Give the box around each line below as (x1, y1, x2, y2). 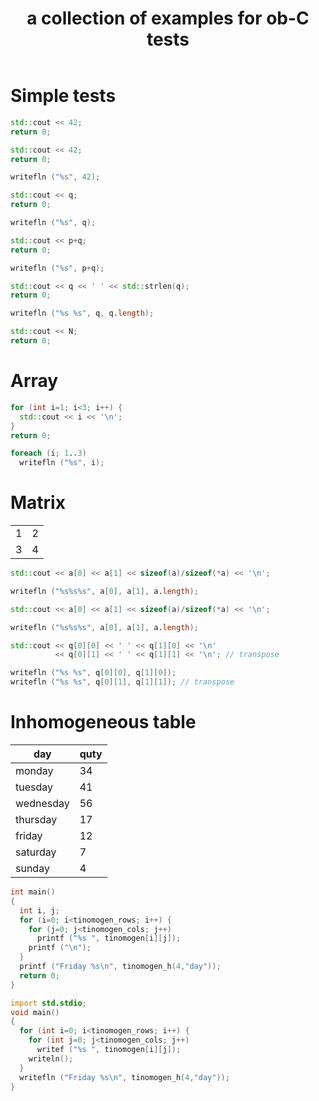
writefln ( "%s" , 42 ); (10, 172, 101, 182)
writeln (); (28, 1053, 74, 1064)
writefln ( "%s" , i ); (19, 458, 105, 468)
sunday (15, 862, 50, 875)
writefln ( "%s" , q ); (10, 218, 97, 228)
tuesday (15, 780, 54, 794)
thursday (15, 813, 58, 826)
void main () (10, 1007, 60, 1017)
